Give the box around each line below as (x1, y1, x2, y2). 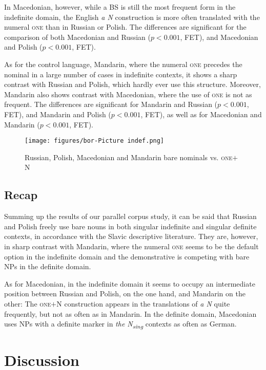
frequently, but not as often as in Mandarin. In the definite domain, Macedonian (4, 308, 257, 319)
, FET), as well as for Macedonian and (140, 108, 262, 119)
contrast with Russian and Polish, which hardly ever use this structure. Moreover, (4, 79, 261, 90)
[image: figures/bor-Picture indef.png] (25, 137, 165, 145)
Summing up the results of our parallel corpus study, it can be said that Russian (4, 211, 257, 222)
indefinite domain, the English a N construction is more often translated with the (4, 11, 260, 22)
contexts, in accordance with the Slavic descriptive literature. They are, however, (4, 231, 258, 242)
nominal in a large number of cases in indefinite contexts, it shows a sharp (4, 69, 237, 79)
